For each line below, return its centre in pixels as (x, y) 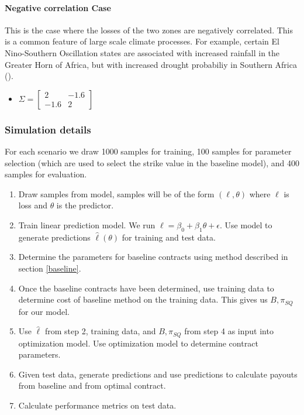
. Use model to (246, 224)
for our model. (44, 311)
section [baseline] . (50, 268)
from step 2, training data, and (100, 331)
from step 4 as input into (229, 331)
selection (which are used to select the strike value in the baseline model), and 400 (152, 162)
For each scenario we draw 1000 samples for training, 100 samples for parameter (148, 151)
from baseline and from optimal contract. (92, 385)
